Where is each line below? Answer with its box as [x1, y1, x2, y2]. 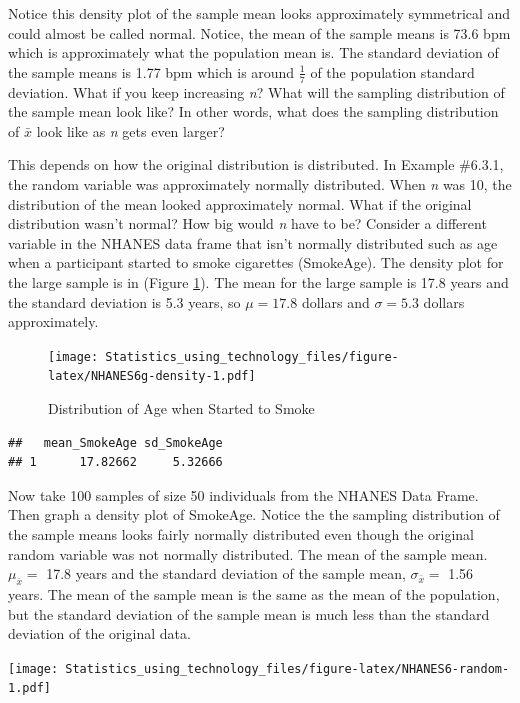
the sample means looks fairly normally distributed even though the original [8, 524, 475, 545]
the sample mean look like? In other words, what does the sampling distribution [8, 101, 499, 122]
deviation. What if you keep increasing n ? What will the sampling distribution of [8, 81, 505, 102]
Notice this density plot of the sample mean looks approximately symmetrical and [8, 3, 511, 23]
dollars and [301, 291, 370, 312]
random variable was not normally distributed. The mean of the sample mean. [8, 543, 488, 564]
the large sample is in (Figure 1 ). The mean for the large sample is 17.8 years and [8, 271, 509, 292]
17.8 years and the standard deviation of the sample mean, [46, 563, 406, 584]
